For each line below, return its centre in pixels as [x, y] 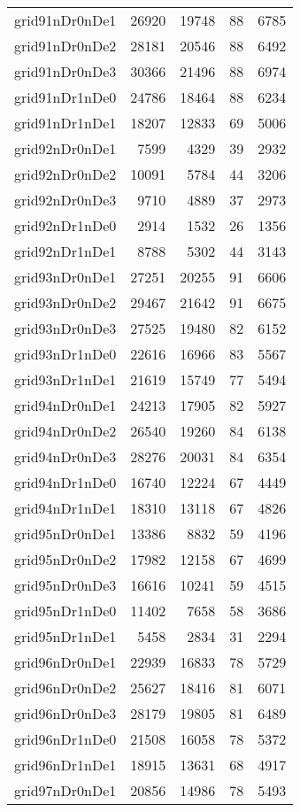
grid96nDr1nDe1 [65, 765]
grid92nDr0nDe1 [65, 148]
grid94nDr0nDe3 [65, 456]
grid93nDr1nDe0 [65, 354]
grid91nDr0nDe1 [65, 20]
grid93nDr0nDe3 [65, 328]
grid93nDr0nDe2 [65, 302]
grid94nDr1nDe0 [65, 482]
